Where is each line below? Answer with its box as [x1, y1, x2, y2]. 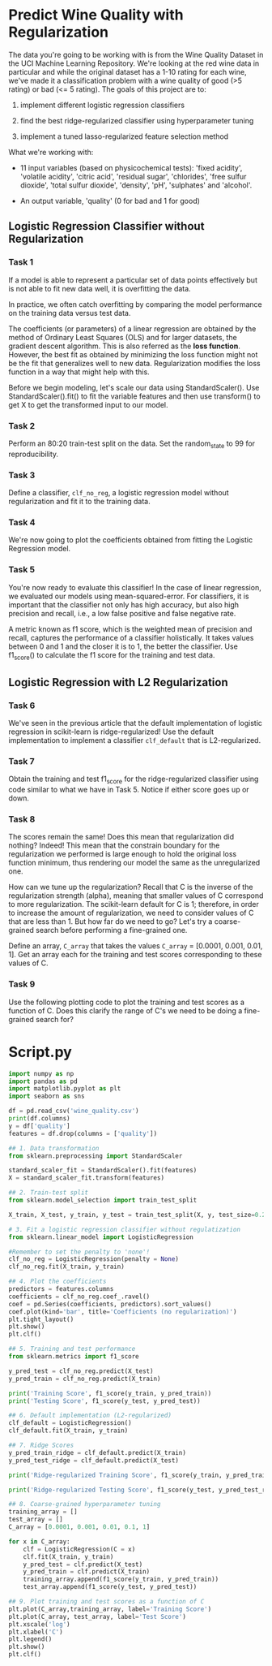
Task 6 [8, 700, 36, 711]
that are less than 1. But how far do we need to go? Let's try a [8, 917, 213, 926]
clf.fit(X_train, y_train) [23, 1552, 114, 1560]
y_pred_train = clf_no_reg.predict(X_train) [8, 1375, 161, 1383]
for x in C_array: [8, 1537, 70, 1546]
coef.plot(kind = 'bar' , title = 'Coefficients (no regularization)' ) [8, 1307, 237, 1316]
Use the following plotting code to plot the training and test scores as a [8, 997, 245, 1007]
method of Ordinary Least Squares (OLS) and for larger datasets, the [8, 332, 237, 342]
